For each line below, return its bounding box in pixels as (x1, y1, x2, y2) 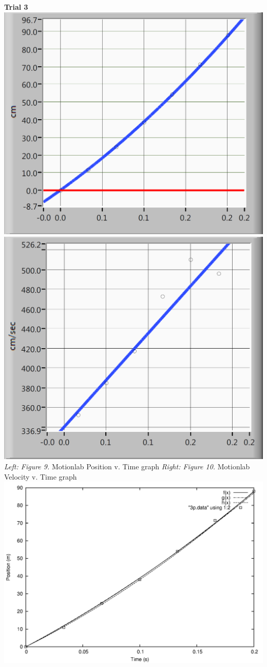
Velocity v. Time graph (4, 471, 77, 482)
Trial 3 (4, 2, 28, 12)
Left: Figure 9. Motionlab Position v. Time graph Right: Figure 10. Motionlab (4, 461, 250, 472)
